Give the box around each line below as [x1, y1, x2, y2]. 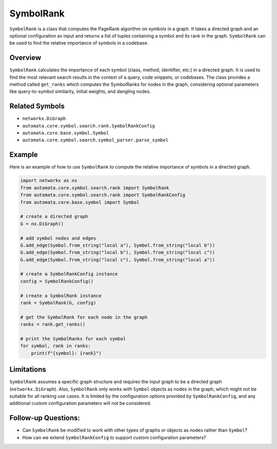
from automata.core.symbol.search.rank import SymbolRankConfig [20, 192, 186, 198]
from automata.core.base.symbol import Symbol [20, 199, 140, 205]
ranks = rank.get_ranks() [20, 322, 86, 327]
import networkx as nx [20, 178, 77, 183]
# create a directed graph [20, 214, 88, 219]
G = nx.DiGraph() [20, 221, 64, 227]
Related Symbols [9, 102, 65, 110]
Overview [9, 53, 42, 62]
